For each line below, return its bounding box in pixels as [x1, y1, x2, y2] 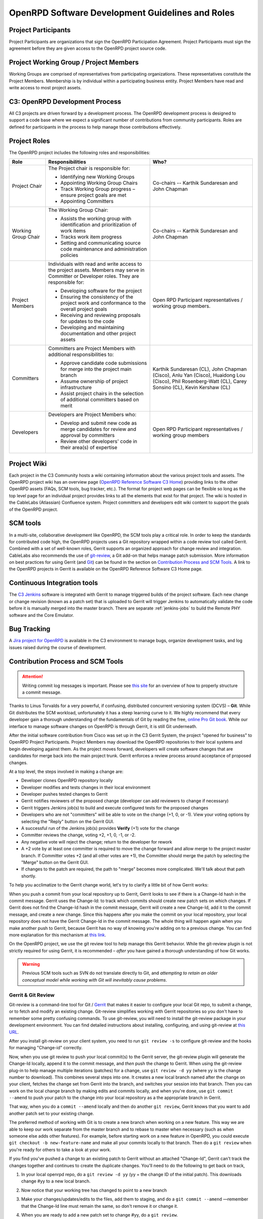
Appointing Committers [60, 198, 114, 205]
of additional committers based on [60, 396, 139, 403]
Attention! [22, 673, 43, 680]
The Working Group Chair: [48, 207, 109, 214]
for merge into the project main [60, 366, 131, 373]
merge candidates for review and [60, 426, 136, 433]
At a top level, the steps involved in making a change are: [9, 768, 124, 774]
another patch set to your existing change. [9, 1110, 94, 1116]
